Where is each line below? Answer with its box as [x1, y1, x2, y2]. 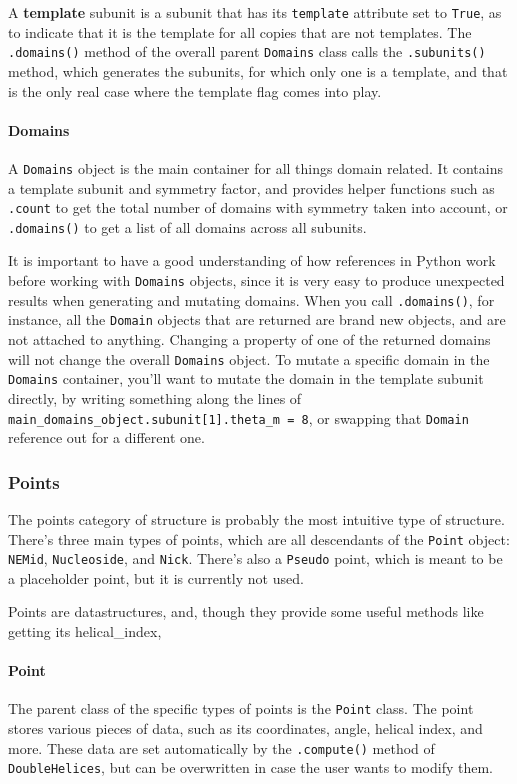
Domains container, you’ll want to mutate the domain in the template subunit [8, 368, 484, 389]
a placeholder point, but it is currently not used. [8, 567, 304, 588]
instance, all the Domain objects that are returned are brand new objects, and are [8, 309, 506, 330]
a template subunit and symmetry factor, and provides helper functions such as [8, 177, 495, 198]
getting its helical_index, [8, 621, 162, 642]
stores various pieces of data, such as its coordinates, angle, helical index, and [8, 718, 483, 739]
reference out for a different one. [8, 427, 205, 448]
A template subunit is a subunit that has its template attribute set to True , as [8, 2, 502, 22]
